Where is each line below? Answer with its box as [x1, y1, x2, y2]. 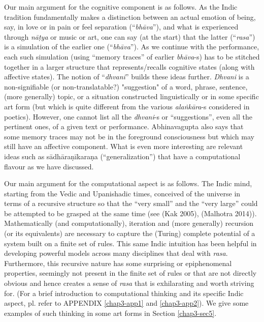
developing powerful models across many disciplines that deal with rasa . [4, 248, 228, 258]
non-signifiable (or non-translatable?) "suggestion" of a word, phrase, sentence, [4, 81, 248, 92]
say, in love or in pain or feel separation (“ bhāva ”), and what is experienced [4, 21, 239, 32]
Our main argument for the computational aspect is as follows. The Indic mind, [4, 178, 252, 189]
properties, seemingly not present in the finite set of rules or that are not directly [4, 268, 257, 278]
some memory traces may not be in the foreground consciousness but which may [4, 131, 254, 141]
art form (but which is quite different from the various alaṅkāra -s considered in [4, 101, 250, 111]
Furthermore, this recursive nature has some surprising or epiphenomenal [4, 257, 232, 268]
